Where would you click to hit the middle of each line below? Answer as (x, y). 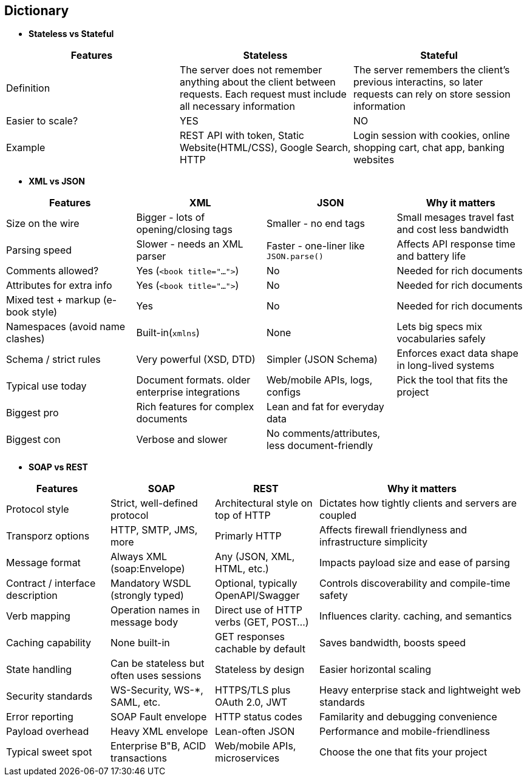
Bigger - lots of (171, 218)
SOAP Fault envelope (159, 717)
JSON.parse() (295, 256)
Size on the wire (43, 224)
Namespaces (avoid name (66, 327)
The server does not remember (251, 70)
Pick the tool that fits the (452, 380)
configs (284, 392)
